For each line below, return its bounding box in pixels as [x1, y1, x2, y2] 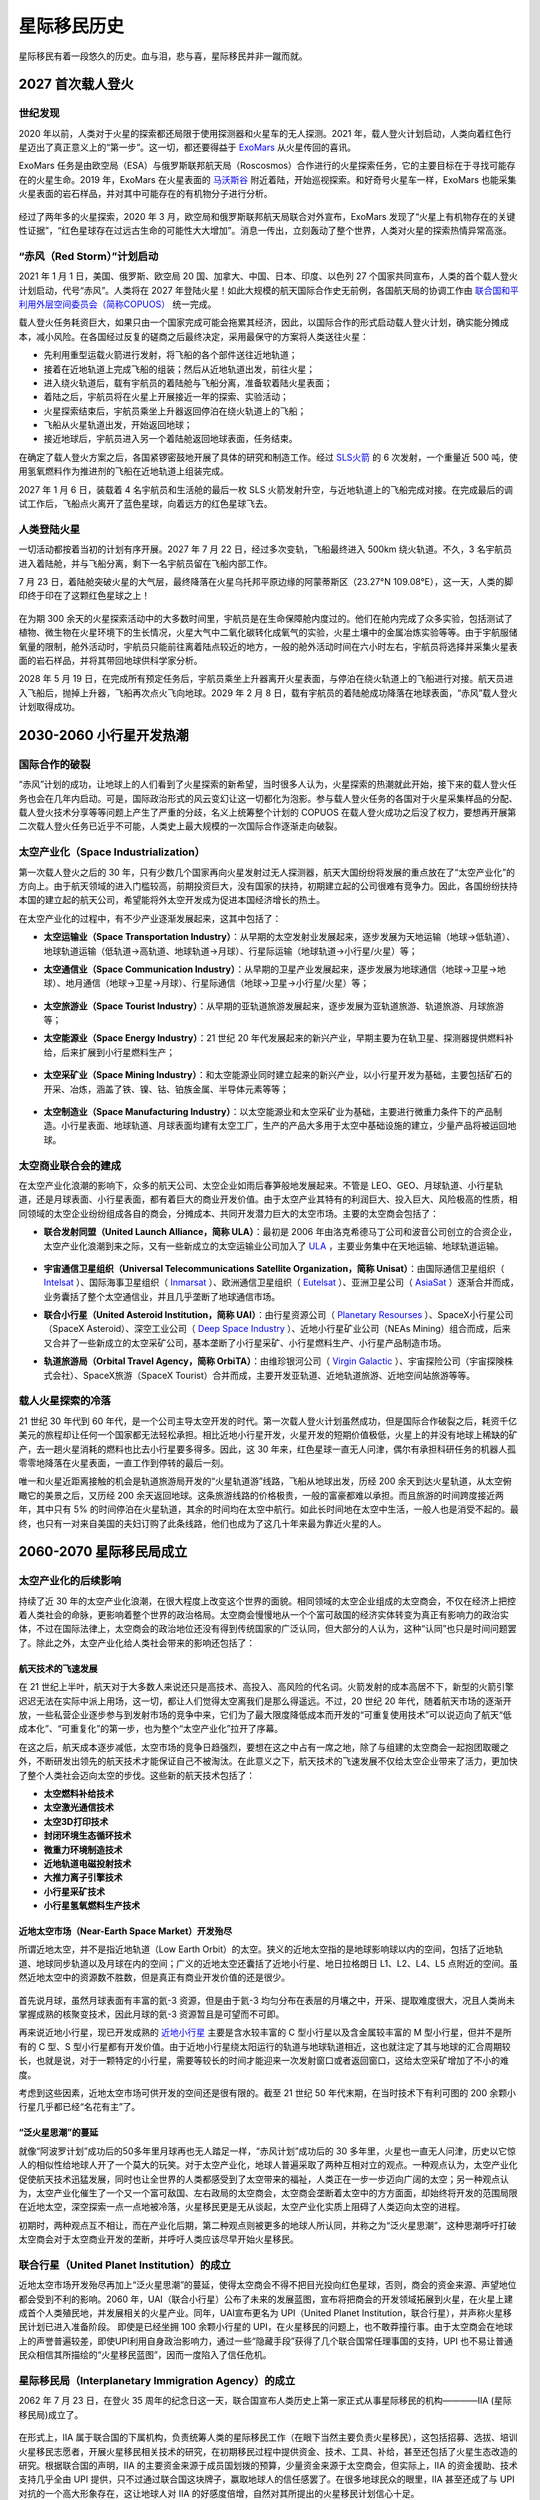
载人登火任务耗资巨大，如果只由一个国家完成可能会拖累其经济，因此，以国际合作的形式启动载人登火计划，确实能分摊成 [18, 316, 509, 329]
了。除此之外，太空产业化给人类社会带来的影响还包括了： [18, 1636, 255, 1649]
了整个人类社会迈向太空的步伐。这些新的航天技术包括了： [18, 1769, 255, 1781]
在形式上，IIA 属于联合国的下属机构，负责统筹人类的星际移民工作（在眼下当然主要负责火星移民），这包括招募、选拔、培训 [18, 2431, 519, 2444]
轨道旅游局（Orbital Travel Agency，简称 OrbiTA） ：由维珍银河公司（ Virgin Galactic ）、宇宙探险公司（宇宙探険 [43, 1355, 505, 1367]
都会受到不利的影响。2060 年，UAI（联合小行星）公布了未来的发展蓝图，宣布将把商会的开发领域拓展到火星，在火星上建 [18, 2293, 514, 2305]
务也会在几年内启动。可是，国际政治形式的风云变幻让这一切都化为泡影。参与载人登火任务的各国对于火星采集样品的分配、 [18, 792, 518, 804]
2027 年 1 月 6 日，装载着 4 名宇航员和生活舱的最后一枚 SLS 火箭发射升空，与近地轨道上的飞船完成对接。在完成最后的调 [18, 483, 514, 495]
